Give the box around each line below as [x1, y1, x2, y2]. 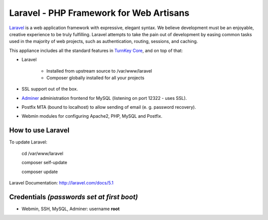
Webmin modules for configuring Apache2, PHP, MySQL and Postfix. [21, 113, 162, 119]
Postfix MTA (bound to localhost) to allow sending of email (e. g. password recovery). [21, 104, 196, 110]
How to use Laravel [9, 126, 69, 134]
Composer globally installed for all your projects [46, 75, 145, 81]
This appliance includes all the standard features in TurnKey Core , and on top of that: [9, 47, 183, 53]
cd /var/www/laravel [21, 150, 64, 156]
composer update [21, 169, 58, 175]
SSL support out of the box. [21, 86, 78, 92]
